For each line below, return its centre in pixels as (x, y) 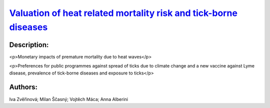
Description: (29, 45)
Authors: (23, 87)
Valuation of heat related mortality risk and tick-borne (123, 13)
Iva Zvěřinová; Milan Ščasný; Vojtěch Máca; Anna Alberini (69, 99)
